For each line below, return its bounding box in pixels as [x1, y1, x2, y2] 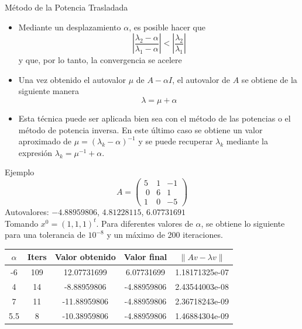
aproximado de [18, 135, 72, 147]
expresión [18, 146, 53, 158]
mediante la [226, 135, 268, 147]
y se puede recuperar [138, 135, 213, 147]
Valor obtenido [54, 251, 116, 263]
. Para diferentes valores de [96, 217, 193, 229]
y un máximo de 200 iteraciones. [107, 228, 223, 241]
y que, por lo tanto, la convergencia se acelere [18, 54, 182, 66]
